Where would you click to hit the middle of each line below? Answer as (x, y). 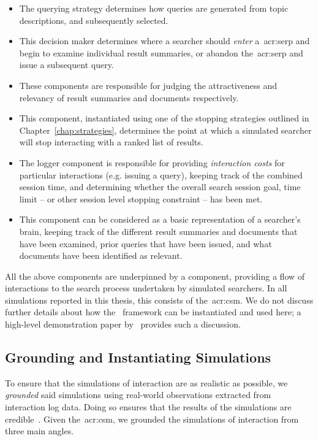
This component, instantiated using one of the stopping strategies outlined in (164, 118)
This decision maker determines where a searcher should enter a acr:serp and (165, 41)
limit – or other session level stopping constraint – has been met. (141, 198)
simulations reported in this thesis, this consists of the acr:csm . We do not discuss (159, 300)
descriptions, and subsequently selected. (94, 20)
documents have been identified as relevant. (101, 255)
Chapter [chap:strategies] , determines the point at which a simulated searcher (165, 130)
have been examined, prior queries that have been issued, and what (146, 243)
